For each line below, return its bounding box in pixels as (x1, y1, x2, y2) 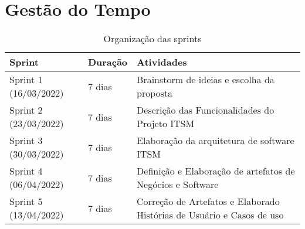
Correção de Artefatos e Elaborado (137, 194, 280, 209)
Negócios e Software (137, 177, 219, 192)
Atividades (137, 55, 187, 69)
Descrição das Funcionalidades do (137, 103, 274, 117)
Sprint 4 (9, 164, 43, 178)
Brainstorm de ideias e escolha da (137, 73, 274, 87)
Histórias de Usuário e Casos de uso (137, 208, 284, 222)
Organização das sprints (103, 32, 202, 46)
